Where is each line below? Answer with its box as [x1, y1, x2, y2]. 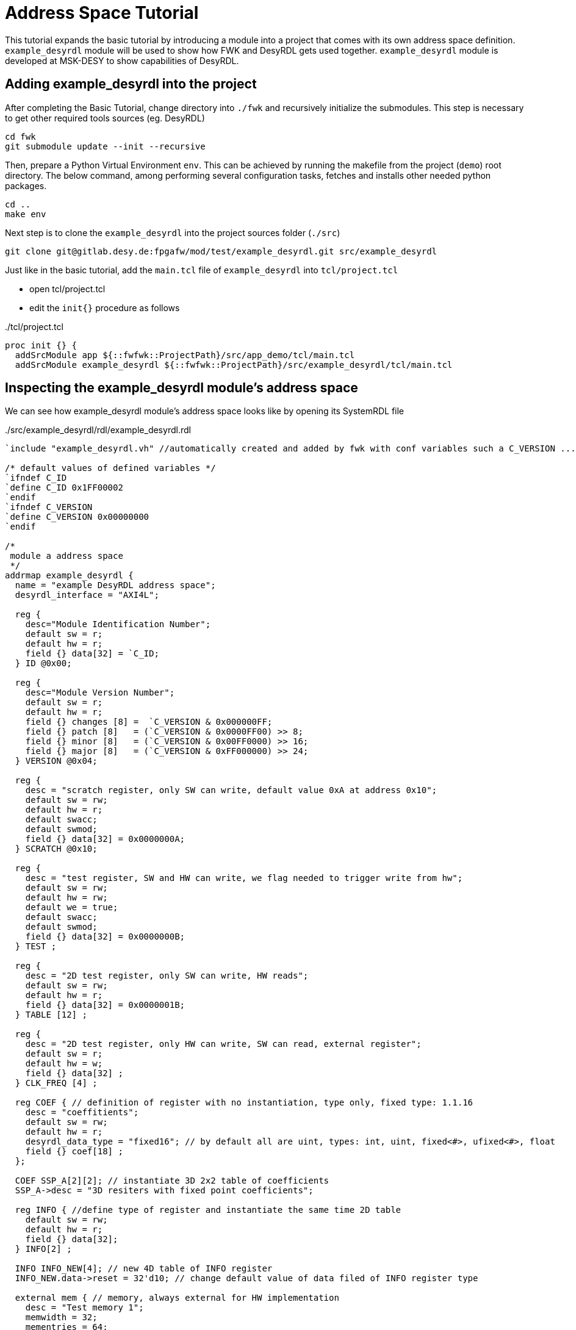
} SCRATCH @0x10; [15, 844, 98, 854]
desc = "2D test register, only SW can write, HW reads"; [25, 971, 309, 981]
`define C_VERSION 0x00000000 [5, 512, 149, 522]
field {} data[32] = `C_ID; [25, 649, 159, 659]
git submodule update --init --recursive [5, 141, 206, 151]
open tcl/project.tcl [29, 283, 106, 294]
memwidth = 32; [25, 1312, 98, 1323]
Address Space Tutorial [5, 2, 199, 23]
